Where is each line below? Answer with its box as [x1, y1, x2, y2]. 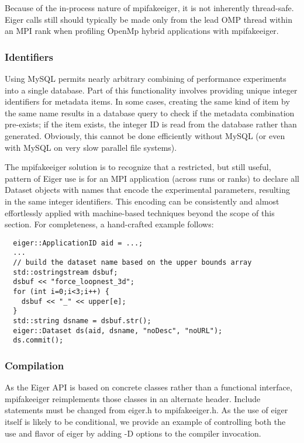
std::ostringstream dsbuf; [13, 268, 118, 276]
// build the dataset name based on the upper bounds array [13, 258, 252, 267]
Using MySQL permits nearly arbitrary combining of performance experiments [5, 72, 286, 84]
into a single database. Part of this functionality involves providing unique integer [5, 84, 298, 96]
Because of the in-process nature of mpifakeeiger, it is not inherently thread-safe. [5, 2, 294, 13]
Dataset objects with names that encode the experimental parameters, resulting [5, 184, 290, 196]
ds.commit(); [13, 336, 64, 345]
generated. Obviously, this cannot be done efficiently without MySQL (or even [5, 129, 285, 141]
